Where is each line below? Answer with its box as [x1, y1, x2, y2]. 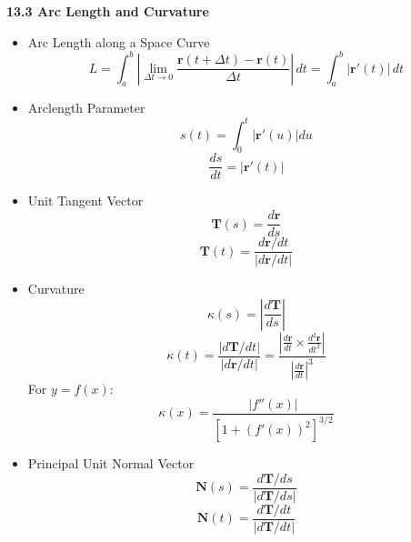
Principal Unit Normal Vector [27, 454, 195, 473]
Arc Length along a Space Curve [27, 32, 210, 51]
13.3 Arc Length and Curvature [6, 2, 209, 20]
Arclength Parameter [27, 98, 145, 117]
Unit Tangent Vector [27, 191, 144, 210]
